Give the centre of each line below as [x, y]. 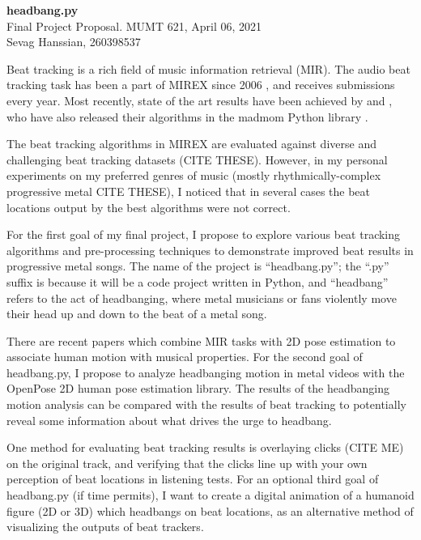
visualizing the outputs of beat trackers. [105, 527]
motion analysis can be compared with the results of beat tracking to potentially [206, 404]
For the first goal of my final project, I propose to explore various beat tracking [204, 234]
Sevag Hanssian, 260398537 [74, 42]
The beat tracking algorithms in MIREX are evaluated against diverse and [191, 144]
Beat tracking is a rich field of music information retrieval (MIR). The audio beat [208, 68]
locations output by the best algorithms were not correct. [149, 207]
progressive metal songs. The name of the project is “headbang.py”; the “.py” [198, 266]
